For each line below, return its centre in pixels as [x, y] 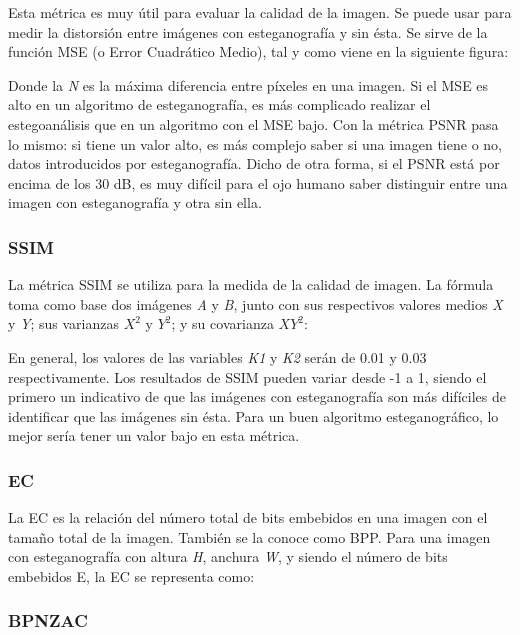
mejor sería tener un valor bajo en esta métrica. [154, 435]
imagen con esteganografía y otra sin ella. [135, 202]
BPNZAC [48, 620]
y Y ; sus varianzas [64, 323]
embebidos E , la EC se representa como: [131, 575]
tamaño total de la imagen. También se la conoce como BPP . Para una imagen [249, 536]
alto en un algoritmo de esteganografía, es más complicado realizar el [219, 104]
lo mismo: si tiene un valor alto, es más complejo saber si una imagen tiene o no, [255, 143]
